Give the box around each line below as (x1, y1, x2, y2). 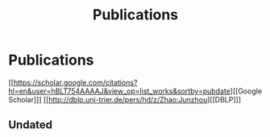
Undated (8, 118, 53, 132)
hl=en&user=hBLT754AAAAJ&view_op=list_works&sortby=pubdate (8, 86, 231, 96)
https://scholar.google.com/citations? (13, 77, 138, 87)
